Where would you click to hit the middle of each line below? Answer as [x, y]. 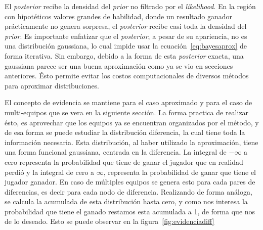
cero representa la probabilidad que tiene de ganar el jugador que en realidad [124, 162]
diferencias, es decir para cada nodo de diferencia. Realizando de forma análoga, [128, 191]
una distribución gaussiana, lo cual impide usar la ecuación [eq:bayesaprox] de [126, 46]
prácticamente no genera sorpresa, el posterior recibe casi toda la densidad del [126, 26]
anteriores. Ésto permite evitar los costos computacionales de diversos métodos [127, 76]
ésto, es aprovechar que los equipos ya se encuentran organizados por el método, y [132, 122]
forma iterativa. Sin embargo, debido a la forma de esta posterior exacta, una [124, 55]
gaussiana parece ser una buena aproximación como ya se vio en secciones [119, 65]
